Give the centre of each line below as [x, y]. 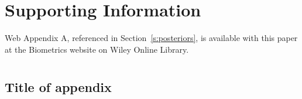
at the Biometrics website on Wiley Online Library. [97, 49]
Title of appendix [58, 86]
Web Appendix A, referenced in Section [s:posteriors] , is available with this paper [151, 38]
